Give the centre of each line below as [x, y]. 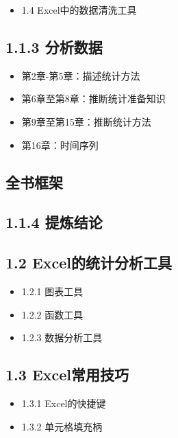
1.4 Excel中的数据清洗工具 [79, 10]
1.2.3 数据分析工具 [62, 337]
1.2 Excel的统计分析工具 [89, 263]
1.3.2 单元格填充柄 [62, 426]
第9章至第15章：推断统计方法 [86, 121]
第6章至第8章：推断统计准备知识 [93, 99]
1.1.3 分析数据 [54, 46]
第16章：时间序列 [60, 145]
